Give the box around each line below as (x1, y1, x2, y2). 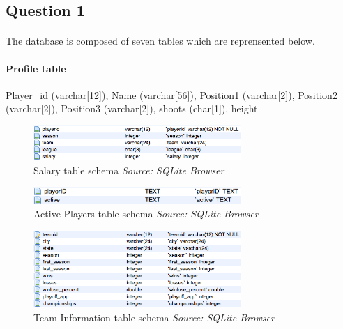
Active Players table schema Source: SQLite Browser (33, 206, 259, 221)
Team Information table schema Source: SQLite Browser (33, 309, 275, 324)
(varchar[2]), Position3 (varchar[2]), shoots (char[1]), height (6, 101, 258, 116)
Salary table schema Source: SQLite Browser (33, 162, 224, 177)
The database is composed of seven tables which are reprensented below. (6, 33, 315, 48)
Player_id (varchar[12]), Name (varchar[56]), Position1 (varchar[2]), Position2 (6, 87, 337, 102)
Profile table (6, 61, 66, 75)
